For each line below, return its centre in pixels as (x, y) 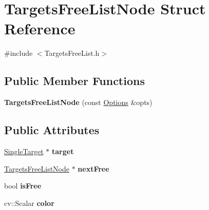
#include (18, 53)
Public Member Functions (74, 81)
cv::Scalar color (29, 203)
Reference (40, 28)
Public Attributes (52, 130)
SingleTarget (24, 151)
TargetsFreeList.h (72, 53)
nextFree (93, 168)
